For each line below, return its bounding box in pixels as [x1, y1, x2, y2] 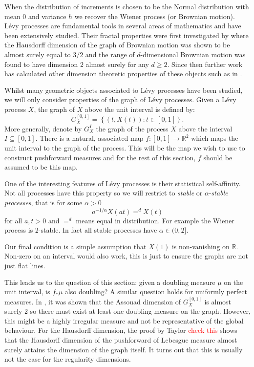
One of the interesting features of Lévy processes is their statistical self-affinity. [4, 178, 241, 188]
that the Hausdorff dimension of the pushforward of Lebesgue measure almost [4, 334, 237, 345]
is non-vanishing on [171, 241, 230, 251]
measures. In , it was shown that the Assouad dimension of [4, 296, 181, 306]
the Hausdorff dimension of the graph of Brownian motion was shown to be [4, 40, 230, 50]
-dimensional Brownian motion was [140, 49, 246, 59]
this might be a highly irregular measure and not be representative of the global [4, 315, 244, 325]
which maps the [191, 133, 238, 143]
